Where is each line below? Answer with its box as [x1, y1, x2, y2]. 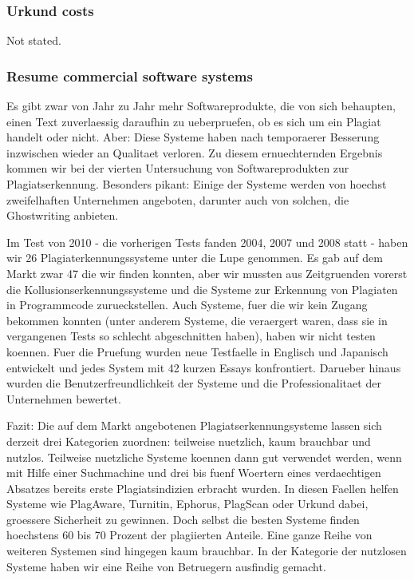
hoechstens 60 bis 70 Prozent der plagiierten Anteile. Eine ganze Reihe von [6, 526, 373, 543]
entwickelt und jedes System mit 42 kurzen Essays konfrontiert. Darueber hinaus [6, 359, 401, 375]
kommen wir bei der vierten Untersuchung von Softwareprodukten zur [6, 160, 349, 177]
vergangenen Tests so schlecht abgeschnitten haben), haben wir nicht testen [6, 328, 376, 344]
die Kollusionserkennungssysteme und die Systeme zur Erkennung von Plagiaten [6, 280, 398, 297]
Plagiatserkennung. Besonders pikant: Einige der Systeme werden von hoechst [6, 176, 387, 192]
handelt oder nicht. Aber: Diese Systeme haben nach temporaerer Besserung [6, 129, 380, 145]
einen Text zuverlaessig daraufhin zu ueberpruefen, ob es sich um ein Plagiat [6, 113, 381, 129]
